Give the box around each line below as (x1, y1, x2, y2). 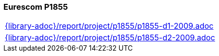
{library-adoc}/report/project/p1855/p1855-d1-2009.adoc (5, 21, 214, 31)
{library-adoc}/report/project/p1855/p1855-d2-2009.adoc (5, 33, 215, 43)
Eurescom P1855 (3, 2, 68, 12)
